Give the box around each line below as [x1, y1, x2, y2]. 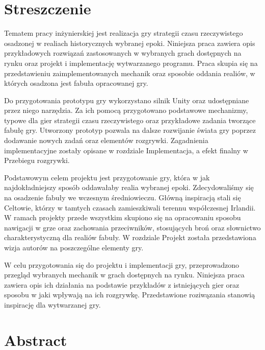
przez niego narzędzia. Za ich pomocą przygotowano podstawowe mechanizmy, [4, 105, 248, 115]
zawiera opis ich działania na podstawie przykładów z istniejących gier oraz [4, 279, 240, 290]
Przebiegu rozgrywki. [4, 155, 70, 166]
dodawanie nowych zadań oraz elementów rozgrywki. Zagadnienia [4, 135, 208, 146]
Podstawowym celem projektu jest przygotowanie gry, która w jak [4, 172, 210, 182]
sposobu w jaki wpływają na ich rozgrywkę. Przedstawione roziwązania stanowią [4, 289, 255, 300]
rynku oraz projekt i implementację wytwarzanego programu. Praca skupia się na [4, 57, 258, 68]
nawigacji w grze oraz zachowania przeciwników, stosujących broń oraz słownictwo [4, 222, 261, 232]
